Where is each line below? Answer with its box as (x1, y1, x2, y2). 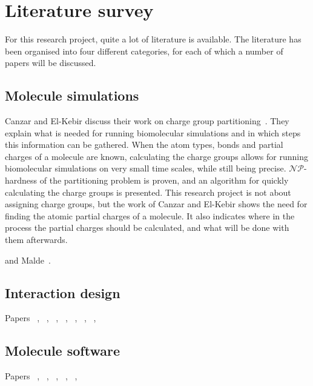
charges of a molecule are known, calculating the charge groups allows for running (5, 150, 308, 162)
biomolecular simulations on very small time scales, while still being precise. (5, 162, 286, 175)
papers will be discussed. (5, 56, 96, 69)
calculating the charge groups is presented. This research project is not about (5, 185, 291, 198)
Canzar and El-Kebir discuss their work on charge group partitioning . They (5, 115, 289, 127)
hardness (5, 174, 38, 187)
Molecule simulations (5, 86, 139, 105)
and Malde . (5, 253, 51, 266)
